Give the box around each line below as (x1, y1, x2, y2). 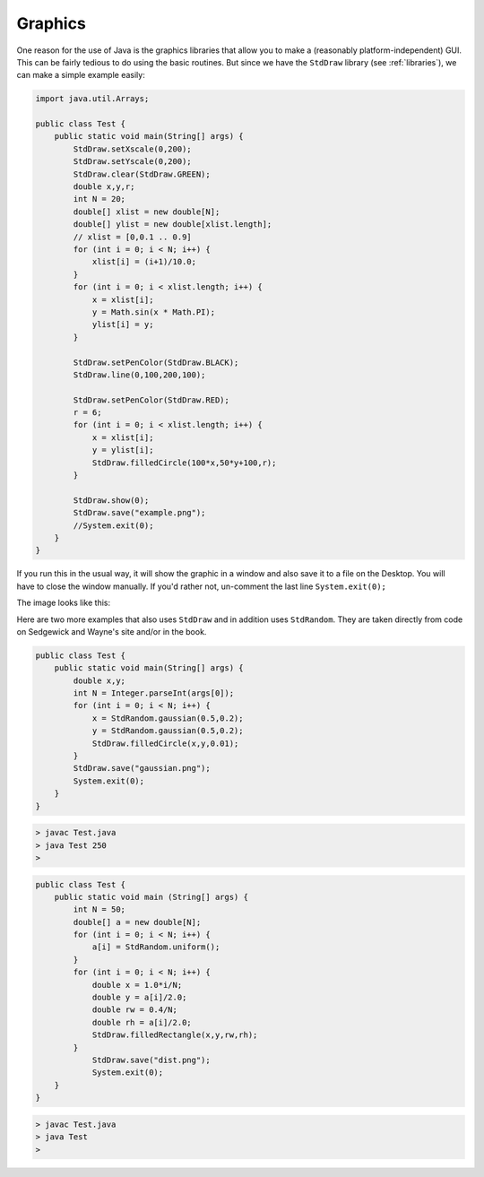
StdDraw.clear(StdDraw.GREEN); (73, 169, 211, 179)
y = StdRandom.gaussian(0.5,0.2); (91, 726, 244, 736)
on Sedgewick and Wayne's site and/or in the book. (16, 626, 207, 636)
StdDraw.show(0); (73, 495, 150, 506)
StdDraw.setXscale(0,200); (73, 143, 192, 154)
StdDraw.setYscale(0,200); (73, 157, 192, 167)
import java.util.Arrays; (35, 94, 150, 104)
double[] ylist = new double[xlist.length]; (73, 220, 272, 229)
